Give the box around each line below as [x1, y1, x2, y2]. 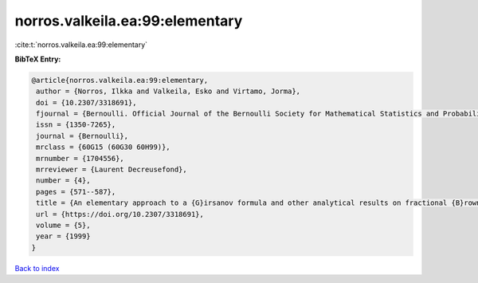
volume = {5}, [36, 221, 91, 230]
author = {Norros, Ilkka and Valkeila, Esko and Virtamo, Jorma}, [36, 87, 301, 96]
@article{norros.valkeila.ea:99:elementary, [31, 76, 209, 85]
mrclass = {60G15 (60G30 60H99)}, [36, 143, 170, 151]
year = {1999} [36, 232, 91, 241]
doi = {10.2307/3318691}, [36, 98, 137, 107]
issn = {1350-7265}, [36, 120, 116, 129]
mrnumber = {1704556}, [36, 154, 125, 163]
